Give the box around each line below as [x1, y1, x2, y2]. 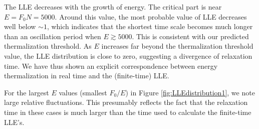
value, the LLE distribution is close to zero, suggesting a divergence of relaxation [4, 50, 252, 61]
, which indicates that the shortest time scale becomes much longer [47, 21, 253, 32]
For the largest [4, 87, 49, 97]
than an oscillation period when [4, 31, 101, 41]
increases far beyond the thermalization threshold [101, 41, 253, 51]
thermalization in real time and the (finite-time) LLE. [4, 70, 169, 81]
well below [4, 21, 36, 32]
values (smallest [59, 87, 107, 97]
